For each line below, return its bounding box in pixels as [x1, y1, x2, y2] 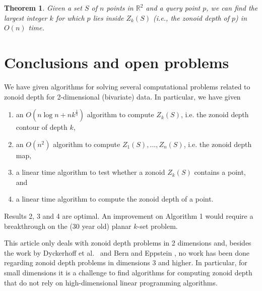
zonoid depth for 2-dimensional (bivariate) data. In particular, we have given [4, 91, 241, 102]
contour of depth [16, 122, 68, 132]
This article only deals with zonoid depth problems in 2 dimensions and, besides [4, 237, 251, 248]
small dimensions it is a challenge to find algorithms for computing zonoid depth [4, 267, 252, 278]
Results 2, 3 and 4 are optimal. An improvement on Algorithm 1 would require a [4, 211, 253, 221]
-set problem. [137, 220, 178, 231]
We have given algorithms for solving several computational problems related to [4, 81, 250, 91]
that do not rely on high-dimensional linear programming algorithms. [4, 277, 218, 287]
